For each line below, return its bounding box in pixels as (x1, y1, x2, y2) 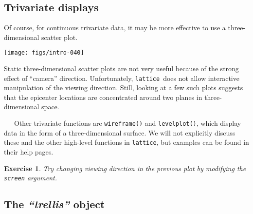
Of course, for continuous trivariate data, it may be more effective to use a (4, 22, 226, 33)
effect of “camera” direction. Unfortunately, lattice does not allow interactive (4, 73, 239, 83)
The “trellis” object (4, 196, 105, 212)
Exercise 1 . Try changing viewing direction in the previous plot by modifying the (4, 163, 246, 173)
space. (41, 101, 59, 112)
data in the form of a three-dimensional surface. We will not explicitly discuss (4, 127, 235, 137)
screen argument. (4, 173, 57, 183)
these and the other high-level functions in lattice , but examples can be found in (4, 137, 249, 147)
